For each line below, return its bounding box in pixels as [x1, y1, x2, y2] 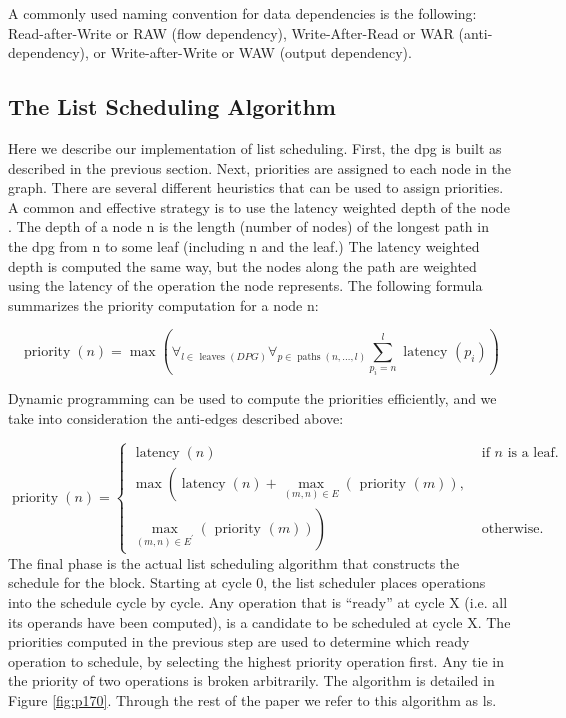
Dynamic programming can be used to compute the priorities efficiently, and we [8, 388, 497, 409]
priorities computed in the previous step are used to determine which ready [8, 631, 470, 652]
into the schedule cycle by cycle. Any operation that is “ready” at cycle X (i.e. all [8, 592, 508, 613]
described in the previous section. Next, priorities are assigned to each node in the [8, 157, 512, 178]
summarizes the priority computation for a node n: [8, 294, 319, 315]
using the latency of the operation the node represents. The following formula [8, 275, 483, 296]
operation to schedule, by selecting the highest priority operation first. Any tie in [8, 650, 504, 671]
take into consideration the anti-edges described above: [8, 407, 344, 428]
